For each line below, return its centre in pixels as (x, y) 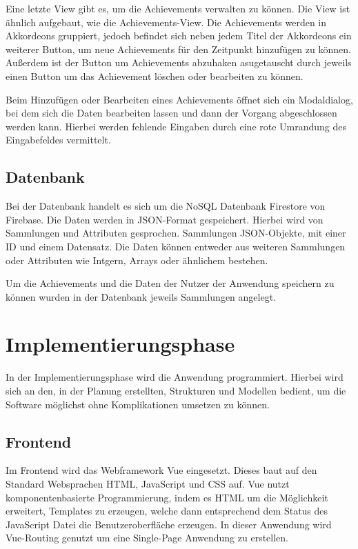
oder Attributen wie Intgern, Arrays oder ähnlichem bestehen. (137, 260)
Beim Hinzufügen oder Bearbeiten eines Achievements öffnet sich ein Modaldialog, (179, 99)
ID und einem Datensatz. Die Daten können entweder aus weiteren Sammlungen (176, 246)
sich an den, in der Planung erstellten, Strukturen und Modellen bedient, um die (176, 391)
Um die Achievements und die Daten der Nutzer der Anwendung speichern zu (170, 283)
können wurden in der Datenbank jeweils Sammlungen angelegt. (141, 296)
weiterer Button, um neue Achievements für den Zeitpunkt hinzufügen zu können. (178, 49)
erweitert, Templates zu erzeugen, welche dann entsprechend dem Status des (167, 511)
